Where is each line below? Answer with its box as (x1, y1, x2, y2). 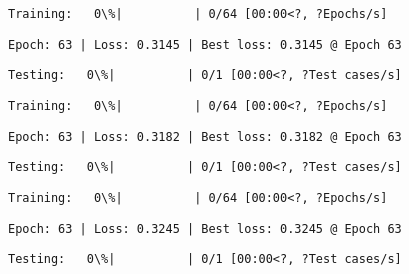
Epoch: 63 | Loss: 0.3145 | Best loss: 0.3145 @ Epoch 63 (8, 37, 402, 52)
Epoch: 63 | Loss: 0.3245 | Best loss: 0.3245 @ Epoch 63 (8, 221, 402, 236)
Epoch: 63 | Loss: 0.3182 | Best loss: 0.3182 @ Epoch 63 (8, 129, 402, 144)
